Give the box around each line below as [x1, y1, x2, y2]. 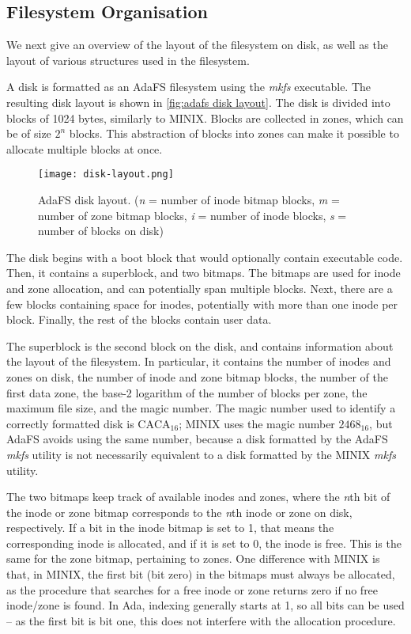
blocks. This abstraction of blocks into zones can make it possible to [69, 125, 399, 142]
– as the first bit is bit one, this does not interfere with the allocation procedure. [6, 612, 396, 628]
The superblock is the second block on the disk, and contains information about [6, 337, 394, 354]
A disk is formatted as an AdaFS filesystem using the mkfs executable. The [6, 78, 371, 95]
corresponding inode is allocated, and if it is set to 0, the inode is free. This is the [6, 534, 402, 551]
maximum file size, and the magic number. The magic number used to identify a [6, 400, 396, 416]
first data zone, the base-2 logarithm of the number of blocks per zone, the [6, 384, 368, 401]
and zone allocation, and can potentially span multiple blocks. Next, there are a [6, 279, 393, 296]
